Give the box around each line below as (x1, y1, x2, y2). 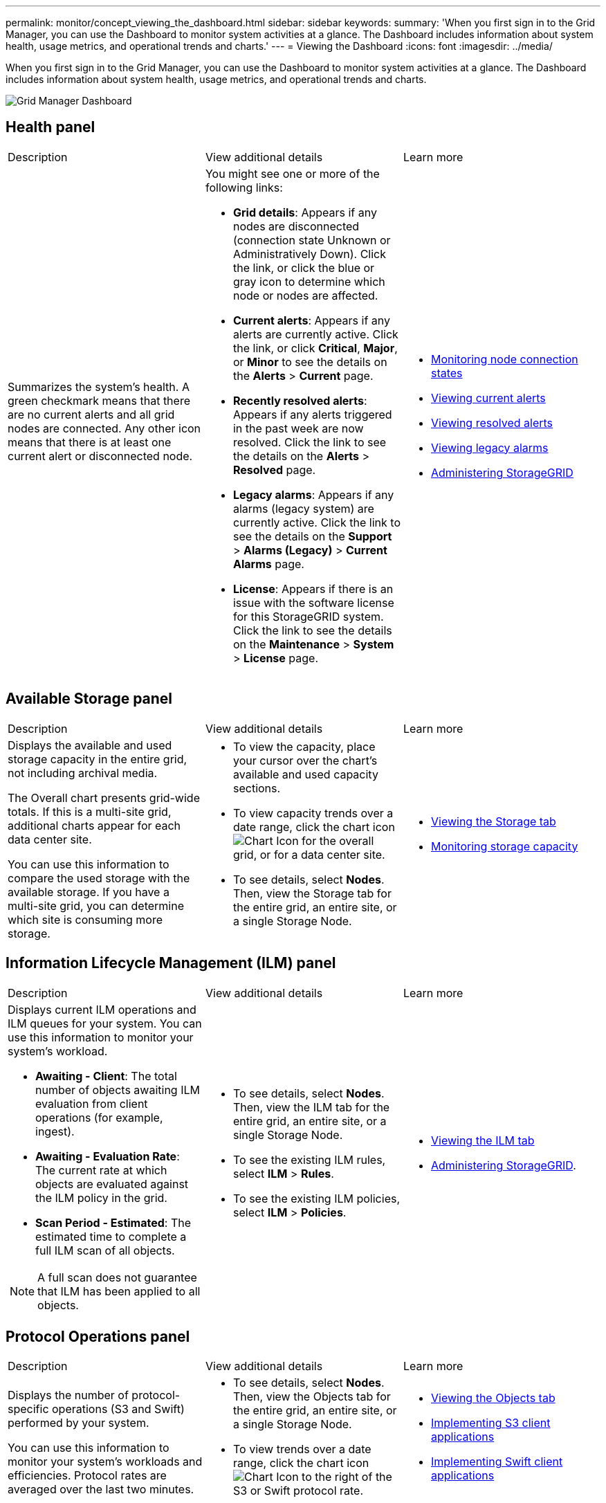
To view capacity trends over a (232, 805, 394, 820)
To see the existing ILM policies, (232, 1191, 401, 1205)
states (430, 365, 463, 380)
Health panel (6, 118, 95, 136)
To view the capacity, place (232, 739, 376, 754)
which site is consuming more (8, 912, 163, 927)
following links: (205, 180, 283, 194)
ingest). (35, 1124, 75, 1138)
